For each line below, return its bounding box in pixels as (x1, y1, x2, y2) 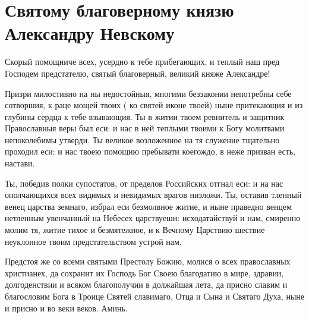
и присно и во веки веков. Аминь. (5, 301, 128, 314)
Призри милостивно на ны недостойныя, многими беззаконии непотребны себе (5, 87, 292, 99)
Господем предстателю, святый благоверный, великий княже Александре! (5, 67, 270, 79)
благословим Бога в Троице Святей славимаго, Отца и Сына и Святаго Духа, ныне (5, 290, 304, 302)
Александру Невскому (5, 21, 175, 45)
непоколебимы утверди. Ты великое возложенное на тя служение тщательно (5, 133, 280, 146)
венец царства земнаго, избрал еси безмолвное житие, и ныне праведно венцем (5, 200, 292, 212)
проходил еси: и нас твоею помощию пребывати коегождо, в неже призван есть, (5, 145, 296, 158)
